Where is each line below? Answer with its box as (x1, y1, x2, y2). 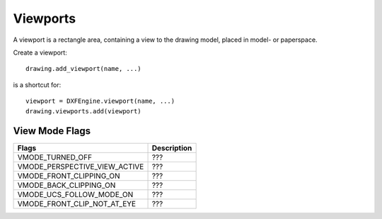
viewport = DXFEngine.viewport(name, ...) (25, 97, 175, 106)
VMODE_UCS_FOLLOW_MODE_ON (17, 190, 134, 200)
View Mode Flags (13, 125, 91, 137)
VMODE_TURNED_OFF (17, 152, 92, 162)
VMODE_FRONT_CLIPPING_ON (17, 171, 120, 181)
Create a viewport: (13, 48, 67, 57)
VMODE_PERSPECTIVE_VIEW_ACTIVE (17, 162, 144, 172)
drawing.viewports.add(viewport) (25, 107, 141, 115)
